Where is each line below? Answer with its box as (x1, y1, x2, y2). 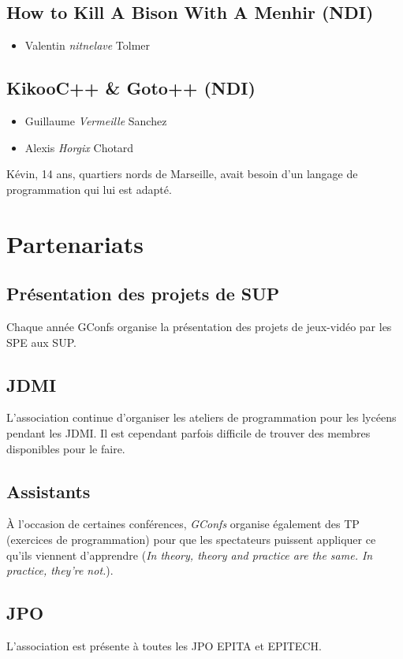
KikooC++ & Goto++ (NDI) (6, 76, 256, 100)
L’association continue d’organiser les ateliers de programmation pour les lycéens (6, 409, 397, 426)
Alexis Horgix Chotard (24, 139, 134, 155)
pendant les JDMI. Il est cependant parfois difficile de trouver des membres (6, 424, 371, 441)
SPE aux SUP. (6, 333, 76, 350)
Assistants (6, 478, 91, 503)
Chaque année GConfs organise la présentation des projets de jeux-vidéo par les (6, 318, 392, 334)
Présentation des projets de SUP (6, 281, 280, 306)
